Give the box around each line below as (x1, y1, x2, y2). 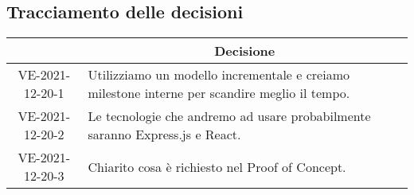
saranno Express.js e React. (88, 125, 241, 144)
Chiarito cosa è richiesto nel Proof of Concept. (88, 157, 346, 176)
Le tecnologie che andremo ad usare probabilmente (88, 107, 371, 126)
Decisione (214, 41, 275, 60)
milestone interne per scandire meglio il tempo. (88, 84, 350, 103)
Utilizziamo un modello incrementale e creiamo (88, 65, 350, 84)
